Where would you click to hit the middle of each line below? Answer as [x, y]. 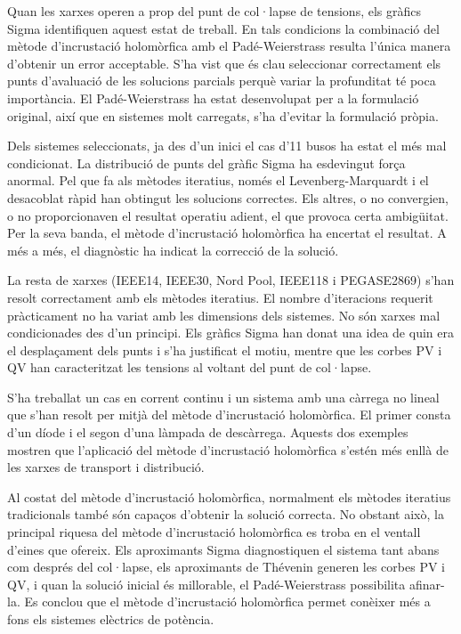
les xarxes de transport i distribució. [106, 467]
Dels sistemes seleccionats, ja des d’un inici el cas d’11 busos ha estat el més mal [227, 146]
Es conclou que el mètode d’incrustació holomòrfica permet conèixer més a [227, 601]
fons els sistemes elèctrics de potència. [111, 619]
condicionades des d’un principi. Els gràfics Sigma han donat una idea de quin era [230, 333]
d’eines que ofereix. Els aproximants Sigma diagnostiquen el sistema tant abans [223, 549]
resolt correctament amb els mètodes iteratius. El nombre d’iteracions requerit [220, 297]
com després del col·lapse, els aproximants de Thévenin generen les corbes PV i [226, 567]
